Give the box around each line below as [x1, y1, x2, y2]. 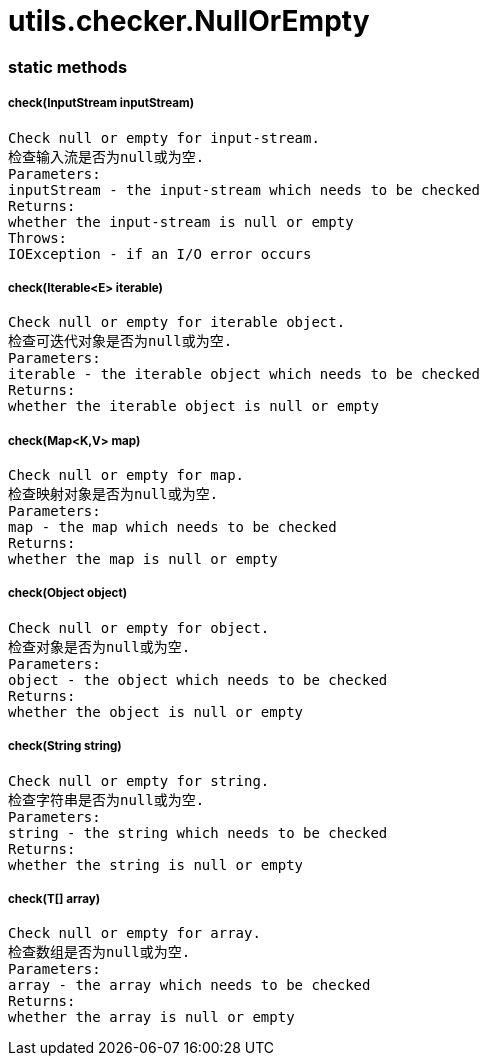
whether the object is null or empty [8, 703, 304, 720]
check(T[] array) [8, 892, 101, 907]
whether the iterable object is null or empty [8, 398, 379, 415]
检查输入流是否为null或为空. [8, 148, 205, 165]
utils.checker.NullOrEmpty [8, 4, 370, 38]
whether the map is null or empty [8, 551, 278, 568]
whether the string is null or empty [8, 856, 304, 873]
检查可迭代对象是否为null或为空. [8, 333, 233, 350]
